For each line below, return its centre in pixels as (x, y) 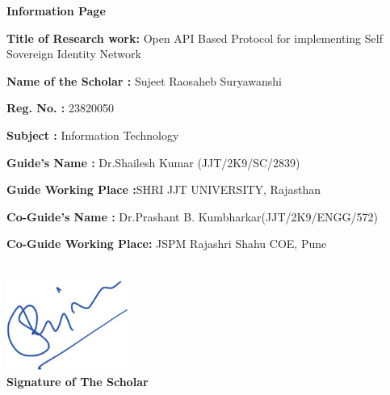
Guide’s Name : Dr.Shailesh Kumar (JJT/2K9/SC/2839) (153, 162)
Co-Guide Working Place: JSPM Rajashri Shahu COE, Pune (167, 244)
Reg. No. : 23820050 (60, 108)
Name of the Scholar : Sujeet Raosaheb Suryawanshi (144, 80)
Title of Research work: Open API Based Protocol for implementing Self (195, 38)
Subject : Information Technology (93, 134)
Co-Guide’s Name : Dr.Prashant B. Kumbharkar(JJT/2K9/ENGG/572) (192, 216)
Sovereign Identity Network (74, 54)
